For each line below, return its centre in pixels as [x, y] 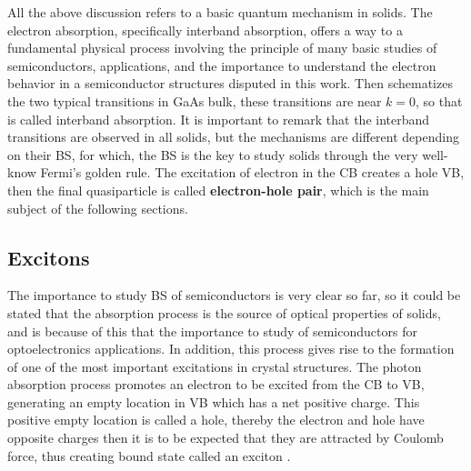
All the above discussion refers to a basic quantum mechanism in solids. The [220, 12]
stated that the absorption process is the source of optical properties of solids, [224, 312]
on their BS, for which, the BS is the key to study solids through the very [213, 154]
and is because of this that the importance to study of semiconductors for [212, 331]
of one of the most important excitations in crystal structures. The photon [215, 366]
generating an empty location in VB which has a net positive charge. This [214, 401]
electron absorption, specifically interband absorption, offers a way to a [205, 30]
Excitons [49, 257]
